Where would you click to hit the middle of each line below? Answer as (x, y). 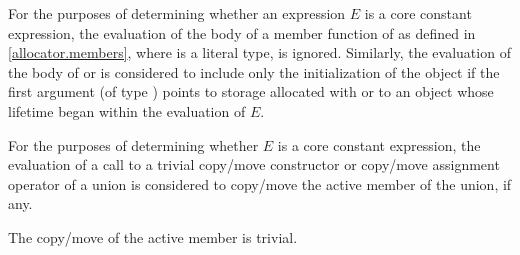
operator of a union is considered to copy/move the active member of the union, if (260, 183)
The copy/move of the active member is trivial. (153, 236)
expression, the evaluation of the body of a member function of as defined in (242, 32)
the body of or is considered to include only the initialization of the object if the (254, 71)
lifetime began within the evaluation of (127, 110)
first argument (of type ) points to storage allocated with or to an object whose (251, 91)
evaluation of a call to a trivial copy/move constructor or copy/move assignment (254, 164)
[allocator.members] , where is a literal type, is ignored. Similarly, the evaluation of (259, 52)
